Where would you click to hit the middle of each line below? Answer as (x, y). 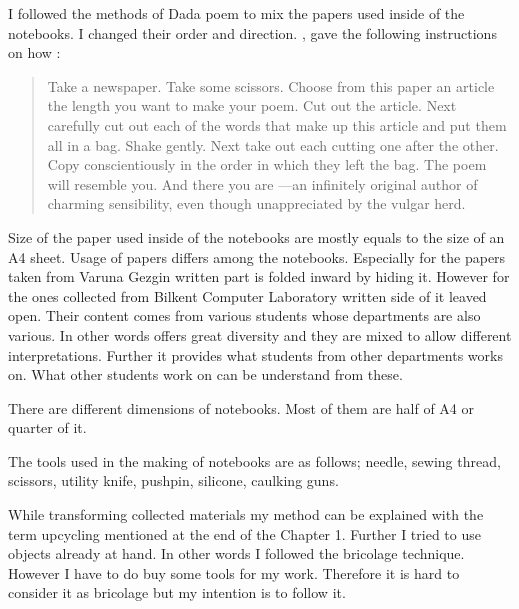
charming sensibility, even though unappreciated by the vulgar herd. (256, 203)
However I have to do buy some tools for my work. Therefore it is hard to (234, 572)
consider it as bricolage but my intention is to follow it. (177, 592)
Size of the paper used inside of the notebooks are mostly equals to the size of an (256, 236)
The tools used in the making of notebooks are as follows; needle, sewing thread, (254, 460)
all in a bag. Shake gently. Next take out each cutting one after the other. (273, 144)
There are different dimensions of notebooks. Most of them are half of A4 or (241, 407)
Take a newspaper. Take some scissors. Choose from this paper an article (271, 85)
